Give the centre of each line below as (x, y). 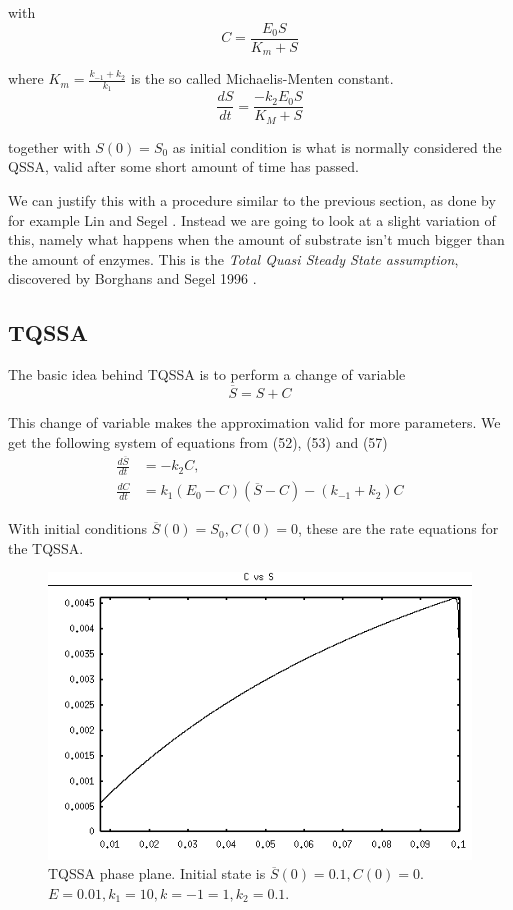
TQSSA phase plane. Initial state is (157, 873)
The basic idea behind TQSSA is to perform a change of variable (207, 374)
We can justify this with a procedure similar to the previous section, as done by (252, 200)
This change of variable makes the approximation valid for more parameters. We (254, 422)
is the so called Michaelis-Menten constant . (262, 78)
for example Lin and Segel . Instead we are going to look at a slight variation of (252, 219)
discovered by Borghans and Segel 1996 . (132, 278)
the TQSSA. (46, 547)
